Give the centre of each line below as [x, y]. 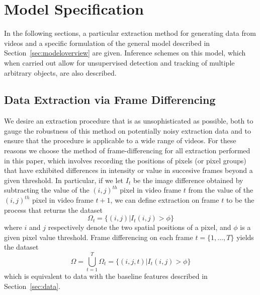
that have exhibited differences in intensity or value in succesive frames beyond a [128, 170]
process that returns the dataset [54, 210]
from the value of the [221, 190]
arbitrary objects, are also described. [60, 72]
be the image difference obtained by [188, 180]
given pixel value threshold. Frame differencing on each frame [99, 237]
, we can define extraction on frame [165, 200]
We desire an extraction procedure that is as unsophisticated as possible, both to [129, 121]
